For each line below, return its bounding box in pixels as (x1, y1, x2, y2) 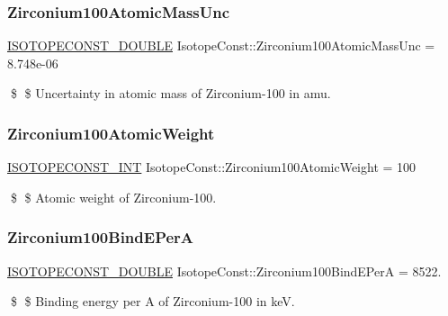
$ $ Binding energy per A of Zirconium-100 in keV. (10, 292, 295, 311)
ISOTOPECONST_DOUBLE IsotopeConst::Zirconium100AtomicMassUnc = (7, 36, 435, 55)
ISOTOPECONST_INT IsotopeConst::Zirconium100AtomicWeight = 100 (7, 158, 417, 176)
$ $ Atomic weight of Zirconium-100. (10, 187, 217, 206)
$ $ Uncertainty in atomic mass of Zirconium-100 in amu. (10, 84, 331, 103)
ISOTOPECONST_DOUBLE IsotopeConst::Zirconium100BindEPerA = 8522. (7, 261, 442, 280)
